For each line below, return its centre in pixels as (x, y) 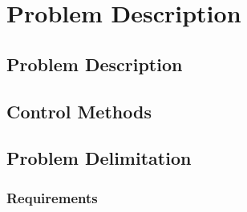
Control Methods (79, 111)
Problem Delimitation (99, 158)
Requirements (52, 197)
